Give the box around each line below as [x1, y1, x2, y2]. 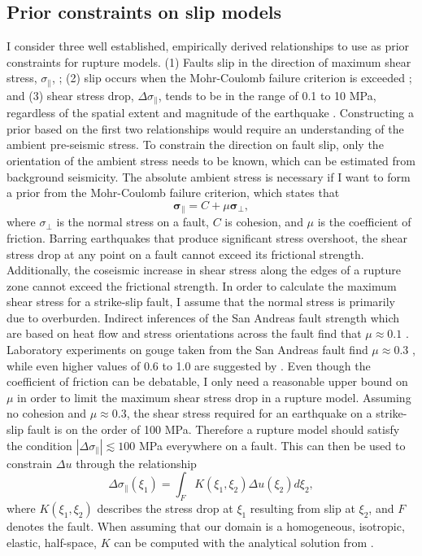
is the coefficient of [317, 213, 411, 230]
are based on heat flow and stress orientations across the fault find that [7, 325, 362, 342]
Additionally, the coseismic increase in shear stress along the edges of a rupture [7, 261, 401, 278]
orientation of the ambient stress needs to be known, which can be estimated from [7, 152, 415, 169]
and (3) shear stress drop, [7, 86, 134, 103]
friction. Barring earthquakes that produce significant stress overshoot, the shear [7, 229, 408, 246]
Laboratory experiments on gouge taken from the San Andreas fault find [7, 341, 368, 358]
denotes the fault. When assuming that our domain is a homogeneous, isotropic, [7, 518, 405, 535]
